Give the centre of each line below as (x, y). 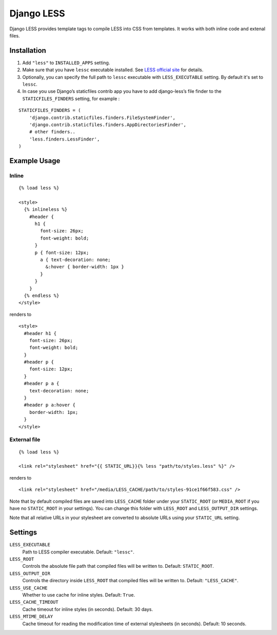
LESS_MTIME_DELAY (31, 617)
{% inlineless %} (46, 210)
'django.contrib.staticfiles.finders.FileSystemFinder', (102, 117)
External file (25, 440)
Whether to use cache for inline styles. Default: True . (79, 594)
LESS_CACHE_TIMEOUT (34, 602)
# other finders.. (52, 132)
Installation (28, 51)
